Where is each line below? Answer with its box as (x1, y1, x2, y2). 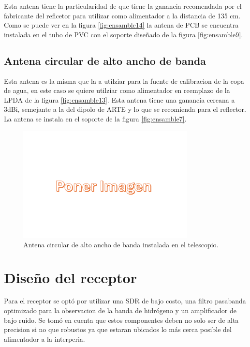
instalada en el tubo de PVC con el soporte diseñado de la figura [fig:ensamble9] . (4, 29, 243, 39)
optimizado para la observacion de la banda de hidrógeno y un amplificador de (4, 305, 236, 315)
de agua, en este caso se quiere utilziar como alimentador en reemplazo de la (4, 85, 230, 95)
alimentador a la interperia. (4, 333, 85, 344)
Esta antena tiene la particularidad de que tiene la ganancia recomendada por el (4, 1, 242, 11)
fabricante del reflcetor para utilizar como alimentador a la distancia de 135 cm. (4, 10, 241, 20)
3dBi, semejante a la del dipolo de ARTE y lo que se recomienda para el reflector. (4, 104, 246, 114)
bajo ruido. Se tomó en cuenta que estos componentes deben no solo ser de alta (4, 315, 239, 325)
